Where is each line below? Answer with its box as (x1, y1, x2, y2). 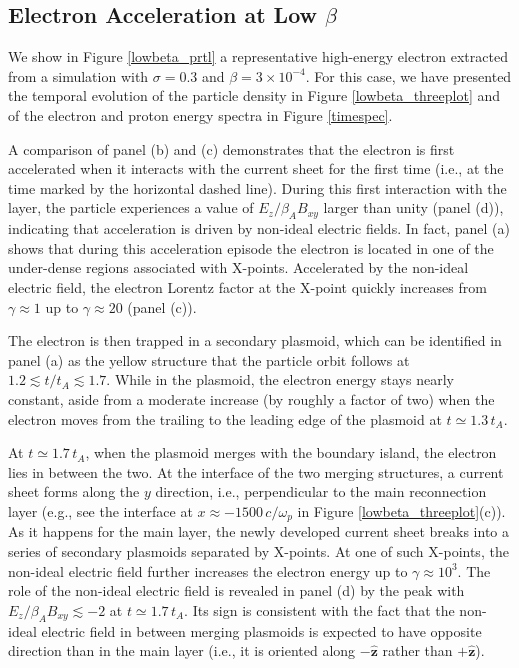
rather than (382, 640, 453, 661)
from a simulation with (8, 65, 149, 86)
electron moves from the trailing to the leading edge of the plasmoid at (8, 408, 442, 429)
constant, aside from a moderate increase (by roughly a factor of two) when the (8, 388, 495, 409)
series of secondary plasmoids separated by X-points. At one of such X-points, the (8, 540, 509, 561)
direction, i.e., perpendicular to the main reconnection (155, 481, 487, 502)
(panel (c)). (127, 296, 197, 317)
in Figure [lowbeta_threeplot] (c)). (297, 500, 506, 521)
